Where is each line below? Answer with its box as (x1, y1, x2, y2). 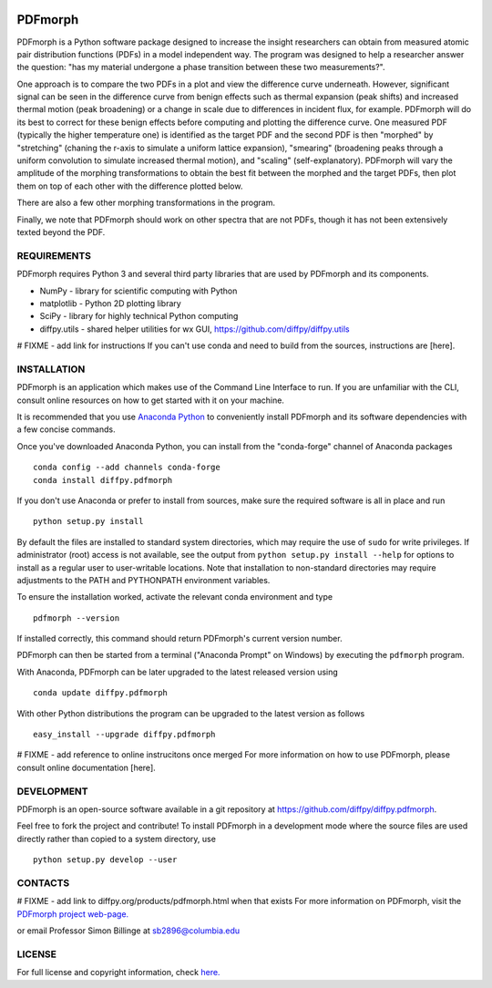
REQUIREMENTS (16, 249, 91, 262)
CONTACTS (16, 876, 70, 889)
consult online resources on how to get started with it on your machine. (16, 395, 284, 406)
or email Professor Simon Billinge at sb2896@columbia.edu (16, 925, 241, 936)
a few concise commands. (16, 424, 116, 435)
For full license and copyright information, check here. (16, 967, 220, 978)
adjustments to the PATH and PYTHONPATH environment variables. (16, 574, 271, 585)
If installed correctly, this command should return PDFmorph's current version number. (16, 633, 343, 644)
